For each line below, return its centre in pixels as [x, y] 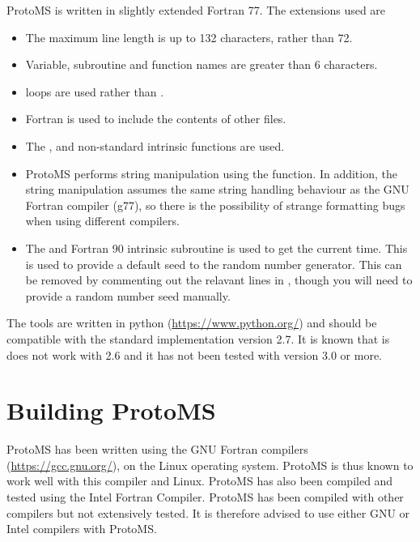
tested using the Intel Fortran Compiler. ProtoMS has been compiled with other [205, 497]
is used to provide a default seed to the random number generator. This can [214, 264]
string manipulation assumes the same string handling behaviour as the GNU [217, 189]
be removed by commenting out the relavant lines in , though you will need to [219, 280]
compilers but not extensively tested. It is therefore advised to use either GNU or [208, 512]
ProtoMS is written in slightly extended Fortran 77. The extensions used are [196, 10]
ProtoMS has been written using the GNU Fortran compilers [157, 449]
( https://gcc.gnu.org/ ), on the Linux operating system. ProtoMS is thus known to [210, 465]
